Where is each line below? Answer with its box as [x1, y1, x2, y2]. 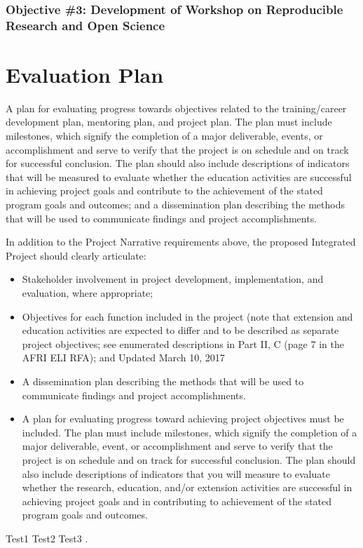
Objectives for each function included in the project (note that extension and [22, 309, 353, 323]
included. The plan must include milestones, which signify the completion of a [22, 425, 357, 439]
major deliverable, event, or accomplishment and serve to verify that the [22, 439, 333, 453]
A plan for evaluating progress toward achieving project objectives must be [22, 411, 344, 426]
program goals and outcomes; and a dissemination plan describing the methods [6, 197, 345, 212]
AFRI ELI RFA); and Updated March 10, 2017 [22, 350, 225, 365]
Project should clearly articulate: [6, 248, 146, 262]
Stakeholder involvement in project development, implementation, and [22, 272, 324, 286]
